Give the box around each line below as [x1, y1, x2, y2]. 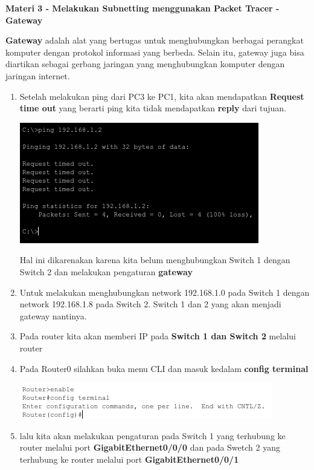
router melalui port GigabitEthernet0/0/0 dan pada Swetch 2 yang [19, 441, 280, 454]
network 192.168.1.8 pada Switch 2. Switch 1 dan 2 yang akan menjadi [19, 298, 281, 310]
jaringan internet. [5, 69, 70, 82]
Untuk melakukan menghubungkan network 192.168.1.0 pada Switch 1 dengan [19, 286, 310, 298]
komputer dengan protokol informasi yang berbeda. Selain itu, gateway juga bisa [5, 45, 304, 58]
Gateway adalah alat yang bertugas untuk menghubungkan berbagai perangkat [5, 34, 304, 47]
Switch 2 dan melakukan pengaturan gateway [19, 265, 193, 278]
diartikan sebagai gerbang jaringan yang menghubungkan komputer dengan [5, 57, 285, 70]
